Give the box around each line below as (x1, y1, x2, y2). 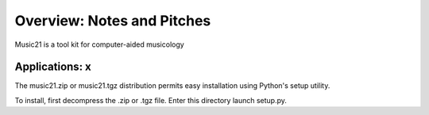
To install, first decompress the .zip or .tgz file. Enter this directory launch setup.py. (14, 95, 288, 105)
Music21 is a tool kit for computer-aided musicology (14, 40, 184, 49)
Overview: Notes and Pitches (14, 12, 211, 29)
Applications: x (14, 60, 91, 74)
